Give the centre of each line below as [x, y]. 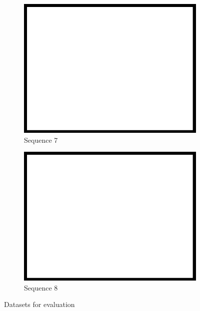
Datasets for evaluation [39, 304]
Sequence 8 [41, 287]
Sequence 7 [41, 140]
